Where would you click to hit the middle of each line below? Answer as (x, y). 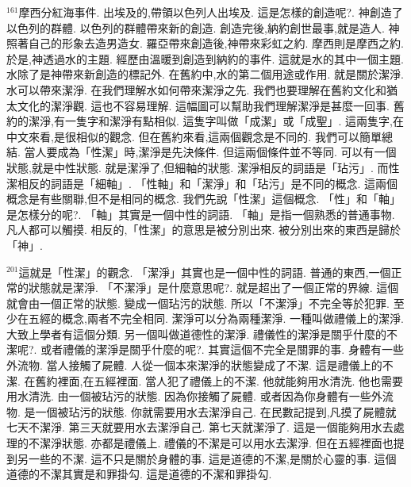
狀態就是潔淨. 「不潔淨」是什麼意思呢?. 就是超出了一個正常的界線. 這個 (213, 288)
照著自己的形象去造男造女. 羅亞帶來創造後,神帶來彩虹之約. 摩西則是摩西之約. (205, 43)
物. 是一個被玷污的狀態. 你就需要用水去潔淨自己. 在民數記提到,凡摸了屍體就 (202, 411)
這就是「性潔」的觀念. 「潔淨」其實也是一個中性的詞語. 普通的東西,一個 (205, 272)
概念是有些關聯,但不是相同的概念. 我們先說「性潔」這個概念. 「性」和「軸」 (204, 199)
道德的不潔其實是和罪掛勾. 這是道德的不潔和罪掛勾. (139, 474)
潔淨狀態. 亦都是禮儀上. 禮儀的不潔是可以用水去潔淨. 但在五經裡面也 (216, 443)
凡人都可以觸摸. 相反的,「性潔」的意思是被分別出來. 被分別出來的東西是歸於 (204, 230)
